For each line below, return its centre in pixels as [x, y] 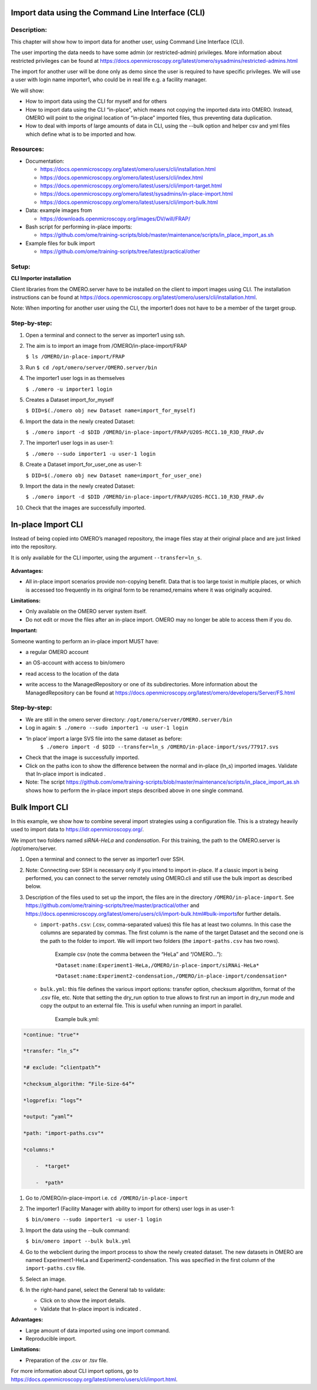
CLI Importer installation [41, 278]
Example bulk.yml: [77, 1019]
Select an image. [46, 1279]
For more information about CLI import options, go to [75, 1371]
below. [33, 887]
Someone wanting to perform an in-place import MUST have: [85, 641]
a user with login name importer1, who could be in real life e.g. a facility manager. [109, 80]
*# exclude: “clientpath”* [62, 1067]
